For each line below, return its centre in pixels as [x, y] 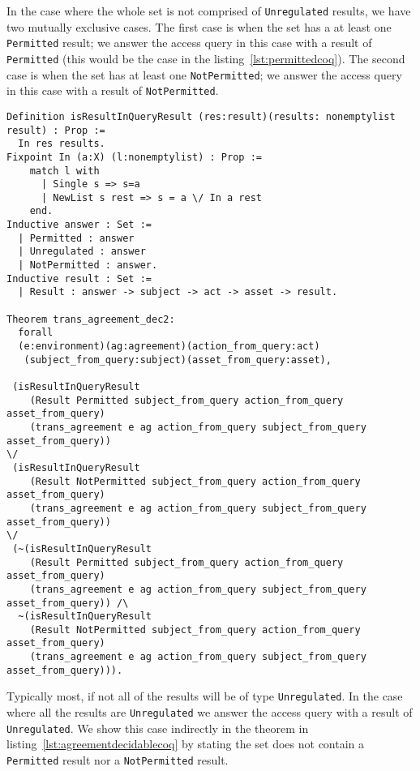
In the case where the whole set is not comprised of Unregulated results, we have [209, 11]
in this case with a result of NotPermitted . [113, 90]
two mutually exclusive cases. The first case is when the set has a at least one [199, 26]
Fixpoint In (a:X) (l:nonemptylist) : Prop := [134, 157]
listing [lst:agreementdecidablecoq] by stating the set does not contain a [186, 744]
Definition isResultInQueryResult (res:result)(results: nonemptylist [201, 116]
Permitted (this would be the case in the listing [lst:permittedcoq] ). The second [206, 58]
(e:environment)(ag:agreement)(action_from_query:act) [169, 347]
